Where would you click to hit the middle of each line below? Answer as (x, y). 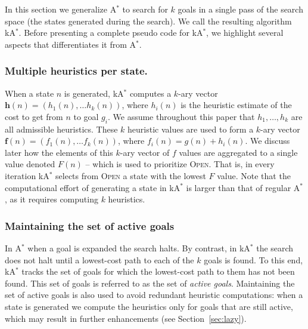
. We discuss (267, 141)
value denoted (30, 164)
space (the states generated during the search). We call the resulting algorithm (148, 21)
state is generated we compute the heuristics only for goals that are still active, (149, 306)
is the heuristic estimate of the (236, 105)
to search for (145, 9)
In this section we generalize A (61, 9)
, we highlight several (245, 33)
